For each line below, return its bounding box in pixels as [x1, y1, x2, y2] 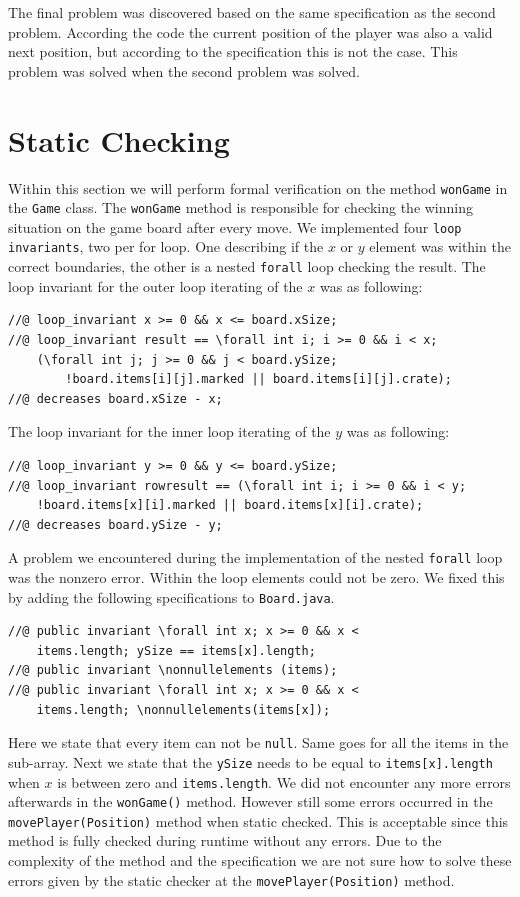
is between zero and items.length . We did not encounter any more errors [57, 771, 511, 792]
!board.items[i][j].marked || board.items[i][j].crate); [65, 372, 452, 387]
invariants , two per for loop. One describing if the [8, 236, 324, 257]
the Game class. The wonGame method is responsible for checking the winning [8, 197, 473, 218]
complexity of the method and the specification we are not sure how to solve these [8, 850, 512, 871]
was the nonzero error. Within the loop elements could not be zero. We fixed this [8, 566, 505, 587]
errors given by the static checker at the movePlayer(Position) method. [8, 869, 455, 890]
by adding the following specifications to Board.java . [8, 586, 335, 607]
